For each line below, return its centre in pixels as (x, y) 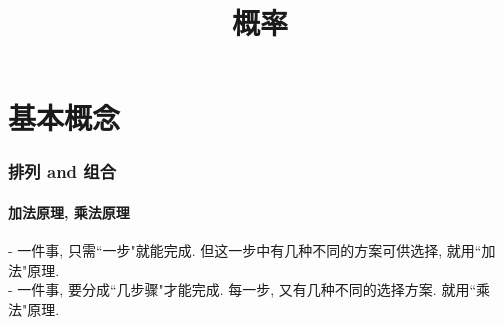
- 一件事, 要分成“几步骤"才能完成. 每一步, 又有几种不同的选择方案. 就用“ (242, 289)
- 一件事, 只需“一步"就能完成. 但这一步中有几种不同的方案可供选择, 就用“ (245, 250)
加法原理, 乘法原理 (69, 212)
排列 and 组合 (62, 171)
